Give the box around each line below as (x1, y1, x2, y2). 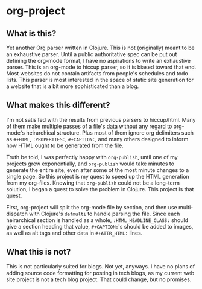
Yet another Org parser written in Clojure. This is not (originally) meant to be (6, 44, 195, 51)
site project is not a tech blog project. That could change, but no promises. (6, 276, 192, 283)
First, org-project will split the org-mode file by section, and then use (6, 203, 177, 211)
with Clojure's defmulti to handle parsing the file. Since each (29, 210, 180, 217)
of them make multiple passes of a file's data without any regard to (6, 122, 172, 130)
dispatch (6, 210, 28, 217)
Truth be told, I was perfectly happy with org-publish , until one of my (6, 153, 178, 160)
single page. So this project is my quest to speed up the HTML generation (6, 173, 190, 180)
